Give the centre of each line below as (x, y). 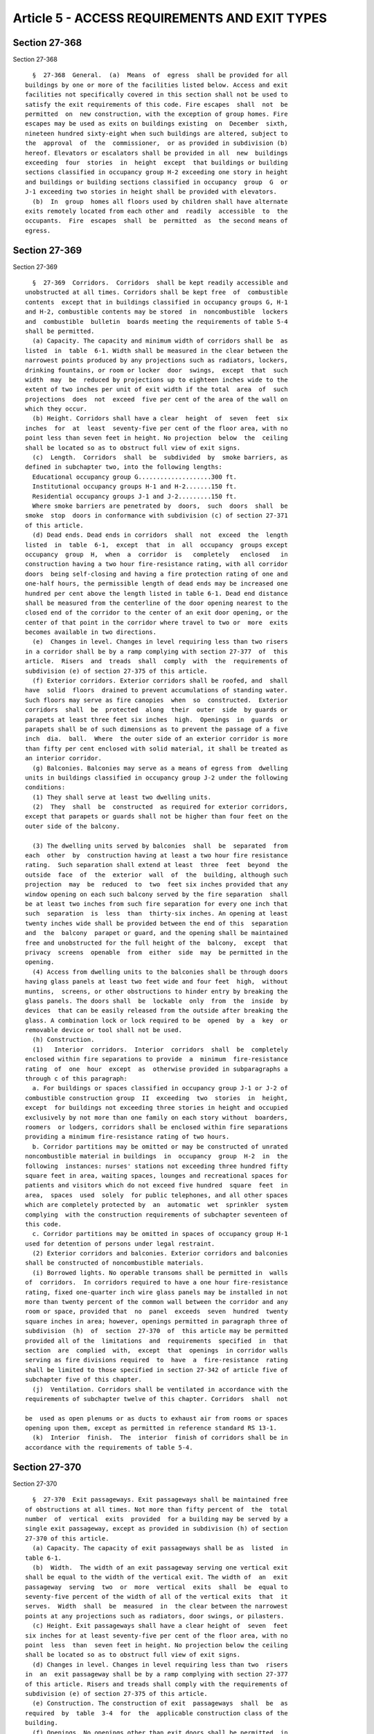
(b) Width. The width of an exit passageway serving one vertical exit (160, 1567)
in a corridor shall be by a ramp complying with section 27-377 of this (157, 651)
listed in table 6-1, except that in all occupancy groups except (157, 545)
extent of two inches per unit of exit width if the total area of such (157, 389)
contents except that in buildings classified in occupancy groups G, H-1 (157, 302)
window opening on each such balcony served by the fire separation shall (157, 894)
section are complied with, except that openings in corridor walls (157, 1350)
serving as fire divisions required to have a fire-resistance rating (157, 1360)
